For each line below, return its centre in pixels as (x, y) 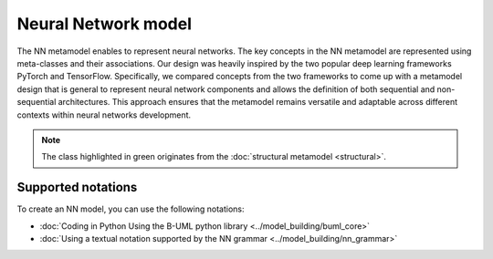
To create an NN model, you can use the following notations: (131, 209)
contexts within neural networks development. (104, 115)
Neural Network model (104, 24)
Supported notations (77, 187)
